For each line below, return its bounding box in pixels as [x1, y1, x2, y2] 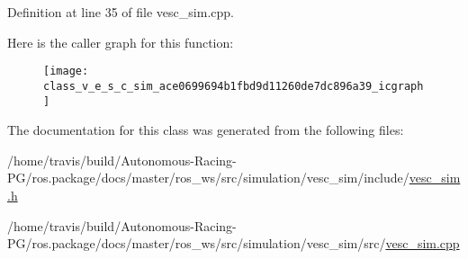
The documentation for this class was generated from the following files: [7, 121, 404, 139]
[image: [43, 65, 89, 78]
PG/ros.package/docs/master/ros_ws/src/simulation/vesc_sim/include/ [7, 168, 409, 187]
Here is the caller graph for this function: [7, 32, 234, 51]
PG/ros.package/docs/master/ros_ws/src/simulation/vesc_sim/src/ [7, 234, 386, 253]
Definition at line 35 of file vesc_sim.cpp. [7, 3, 234, 21]
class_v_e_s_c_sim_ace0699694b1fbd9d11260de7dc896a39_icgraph [43, 79, 424, 93]
